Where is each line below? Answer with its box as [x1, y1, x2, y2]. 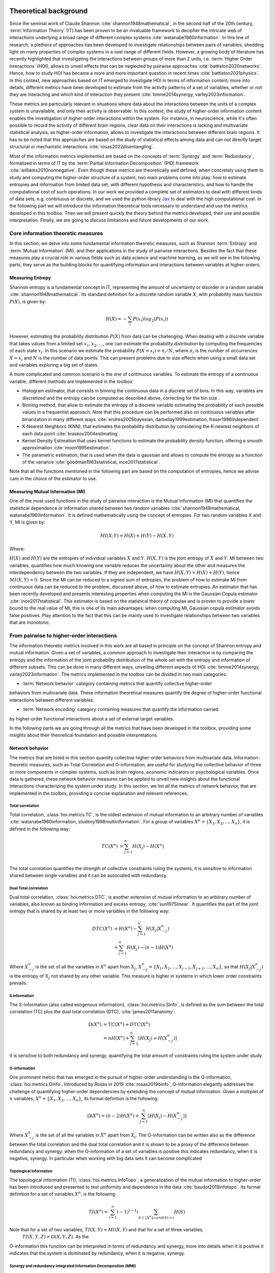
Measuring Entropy [9, 275, 51, 281]
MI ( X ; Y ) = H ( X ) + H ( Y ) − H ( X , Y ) [100, 533, 174, 538]
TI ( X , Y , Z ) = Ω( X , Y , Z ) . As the [22, 1234, 89, 1240]
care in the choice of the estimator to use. [9, 475, 97, 481]
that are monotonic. [9, 619, 51, 625]
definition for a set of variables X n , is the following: [9, 1191, 117, 1197]
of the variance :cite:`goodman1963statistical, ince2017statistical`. [22, 459, 160, 465]
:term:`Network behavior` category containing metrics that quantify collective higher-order [22, 680, 212, 687]
